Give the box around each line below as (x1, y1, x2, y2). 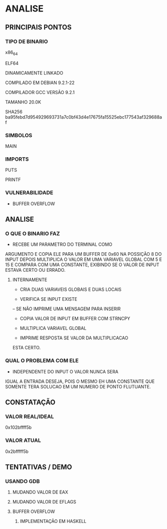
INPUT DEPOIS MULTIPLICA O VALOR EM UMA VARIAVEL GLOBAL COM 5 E (5, 256, 162, 263)
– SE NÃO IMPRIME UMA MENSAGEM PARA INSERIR (12, 306, 121, 312)
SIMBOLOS (5, 132, 32, 139)
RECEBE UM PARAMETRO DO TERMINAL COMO (12, 241, 112, 248)
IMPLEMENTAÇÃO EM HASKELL (19, 518, 86, 524)
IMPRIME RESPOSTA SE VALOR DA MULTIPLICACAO (19, 335, 128, 341)
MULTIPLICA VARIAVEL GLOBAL (19, 325, 86, 331)
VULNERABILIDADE (5, 189, 53, 196)
